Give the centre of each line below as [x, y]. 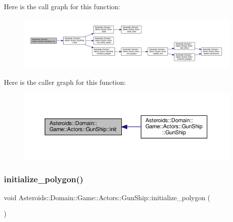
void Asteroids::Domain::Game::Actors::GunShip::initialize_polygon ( [107, 197]
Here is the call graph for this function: [62, 6]
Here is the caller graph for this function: [65, 82]
